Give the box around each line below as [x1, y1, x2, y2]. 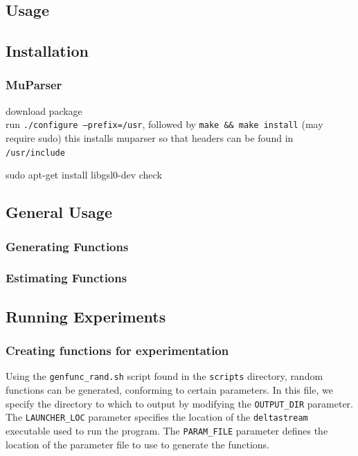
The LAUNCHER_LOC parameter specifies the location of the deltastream [6, 410, 308, 424]
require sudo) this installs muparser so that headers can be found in [6, 131, 294, 145]
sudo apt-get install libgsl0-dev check [6, 167, 162, 182]
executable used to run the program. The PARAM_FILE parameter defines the [6, 423, 328, 437]
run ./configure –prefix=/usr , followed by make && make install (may [6, 117, 323, 131]
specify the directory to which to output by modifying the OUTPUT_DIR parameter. [6, 396, 353, 410]
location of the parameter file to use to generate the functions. [6, 437, 269, 451]
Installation [6, 40, 89, 62]
